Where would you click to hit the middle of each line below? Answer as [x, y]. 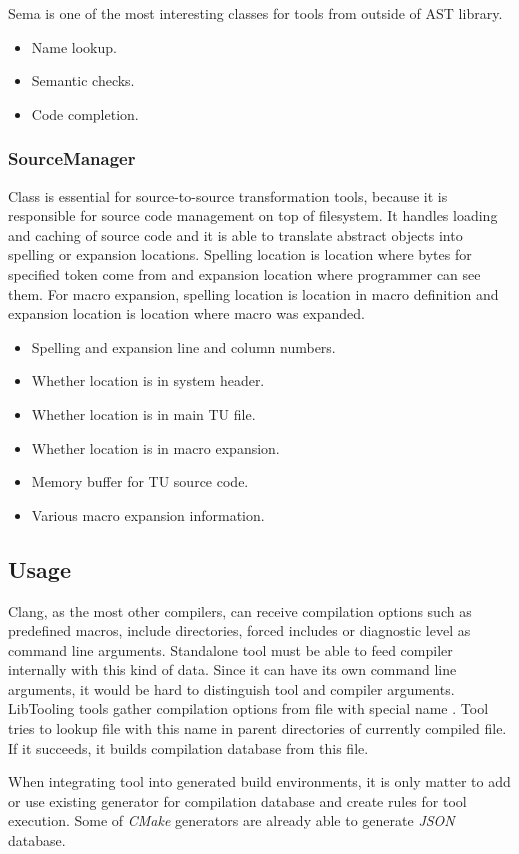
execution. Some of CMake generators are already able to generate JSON [231, 820]
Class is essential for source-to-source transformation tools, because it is [228, 195]
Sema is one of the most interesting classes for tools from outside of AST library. [255, 13]
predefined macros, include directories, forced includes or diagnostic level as [239, 630]
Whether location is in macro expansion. [155, 447]
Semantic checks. [83, 80]
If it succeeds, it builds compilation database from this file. [188, 747]
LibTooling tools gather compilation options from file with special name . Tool [248, 708]
